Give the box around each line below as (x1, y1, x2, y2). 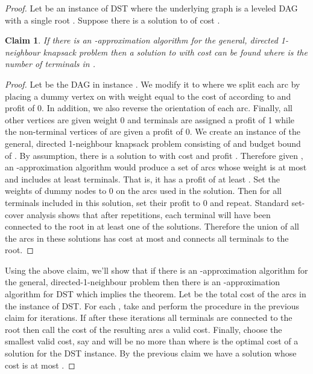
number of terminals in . (5, 57, 95, 70)
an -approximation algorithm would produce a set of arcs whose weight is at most (5, 161, 307, 173)
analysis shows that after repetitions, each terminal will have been (27, 208, 271, 221)
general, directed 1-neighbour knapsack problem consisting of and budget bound (5, 137, 301, 149)
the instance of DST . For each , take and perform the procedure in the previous (5, 299, 300, 312)
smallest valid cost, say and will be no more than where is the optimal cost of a (5, 335, 299, 347)
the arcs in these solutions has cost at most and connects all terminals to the (5, 231, 289, 244)
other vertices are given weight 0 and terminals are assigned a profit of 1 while (5, 113, 295, 126)
